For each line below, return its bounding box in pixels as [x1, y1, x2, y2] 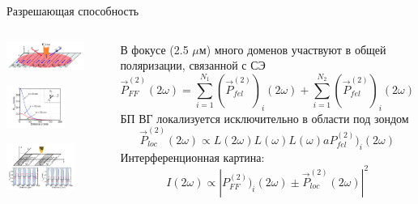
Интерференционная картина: [120, 148, 265, 165]
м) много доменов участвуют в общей [198, 40, 386, 57]
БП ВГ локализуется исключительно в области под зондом [120, 109, 409, 126]
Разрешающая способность [6, 2, 139, 19]
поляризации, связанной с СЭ [120, 57, 266, 74]
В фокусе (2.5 [120, 40, 189, 57]
